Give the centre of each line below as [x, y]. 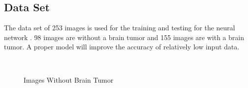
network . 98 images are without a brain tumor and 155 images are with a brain [124, 37]
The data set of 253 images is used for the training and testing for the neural [120, 28]
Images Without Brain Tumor [69, 79]
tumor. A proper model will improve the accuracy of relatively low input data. [122, 47]
